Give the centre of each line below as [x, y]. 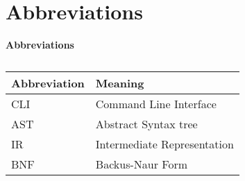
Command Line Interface [156, 103]
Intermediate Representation [164, 144]
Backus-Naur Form [141, 164]
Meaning [120, 83]
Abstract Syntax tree [146, 123]
